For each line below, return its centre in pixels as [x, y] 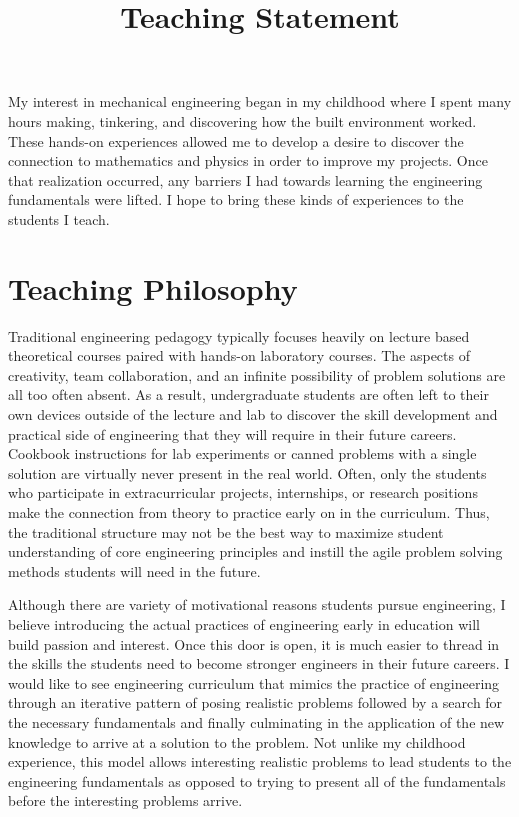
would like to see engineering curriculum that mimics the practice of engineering [254, 682]
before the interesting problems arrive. [125, 800]
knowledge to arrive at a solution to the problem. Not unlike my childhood [237, 741]
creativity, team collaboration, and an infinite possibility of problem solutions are [257, 374]
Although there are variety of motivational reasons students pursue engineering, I [257, 604]
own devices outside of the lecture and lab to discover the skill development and [253, 414]
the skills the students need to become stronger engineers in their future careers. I [259, 663]
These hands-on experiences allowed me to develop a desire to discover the [236, 140]
